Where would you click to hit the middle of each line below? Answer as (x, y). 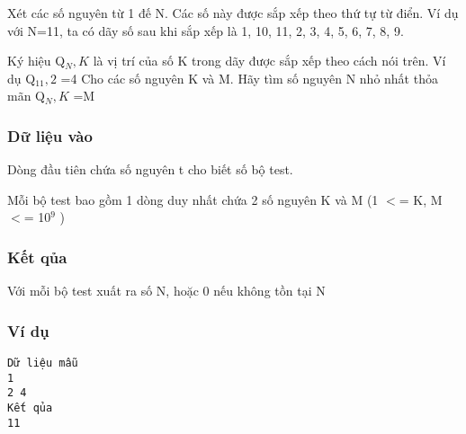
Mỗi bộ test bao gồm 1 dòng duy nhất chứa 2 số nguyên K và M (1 (193, 199)
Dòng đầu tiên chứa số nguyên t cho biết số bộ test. (150, 169)
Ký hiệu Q (36, 61)
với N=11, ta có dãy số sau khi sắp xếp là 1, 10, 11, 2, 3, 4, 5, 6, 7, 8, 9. (206, 30)
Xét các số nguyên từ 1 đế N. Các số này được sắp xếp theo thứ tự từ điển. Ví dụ (233, 13)
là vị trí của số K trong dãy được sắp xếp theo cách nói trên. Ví (269, 61)
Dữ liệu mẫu (43, 363)
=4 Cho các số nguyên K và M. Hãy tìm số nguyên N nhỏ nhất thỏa (249, 78)
